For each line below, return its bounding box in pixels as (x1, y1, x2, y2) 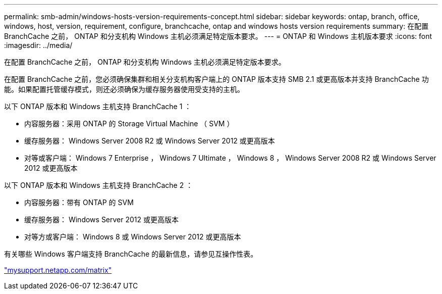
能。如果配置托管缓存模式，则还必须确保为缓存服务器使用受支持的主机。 (4, 85, 244, 93)
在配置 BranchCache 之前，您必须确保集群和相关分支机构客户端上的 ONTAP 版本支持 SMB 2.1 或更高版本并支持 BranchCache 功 (4, 75, 429, 83)
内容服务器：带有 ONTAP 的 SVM (24, 198, 134, 207)
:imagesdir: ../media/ (4, 41, 73, 50)
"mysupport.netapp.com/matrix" (4, 266, 112, 274)
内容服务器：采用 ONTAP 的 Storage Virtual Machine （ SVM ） (24, 119, 234, 128)
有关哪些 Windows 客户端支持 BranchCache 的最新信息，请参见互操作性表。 (4, 250, 258, 258)
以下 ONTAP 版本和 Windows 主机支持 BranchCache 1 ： (4, 102, 192, 111)
